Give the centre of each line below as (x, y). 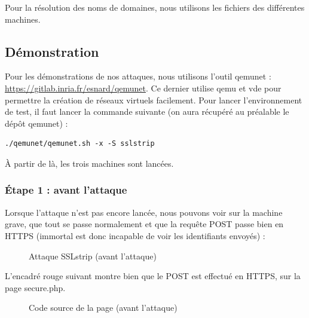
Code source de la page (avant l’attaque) (103, 308)
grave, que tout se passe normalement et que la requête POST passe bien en (144, 224)
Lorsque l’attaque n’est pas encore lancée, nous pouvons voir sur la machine (144, 212)
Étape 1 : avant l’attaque (66, 190)
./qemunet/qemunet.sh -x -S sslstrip (80, 144)
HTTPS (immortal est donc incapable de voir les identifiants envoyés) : (135, 235)
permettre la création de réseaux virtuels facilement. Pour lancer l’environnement (154, 100)
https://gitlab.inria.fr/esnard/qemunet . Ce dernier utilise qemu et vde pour (143, 88)
